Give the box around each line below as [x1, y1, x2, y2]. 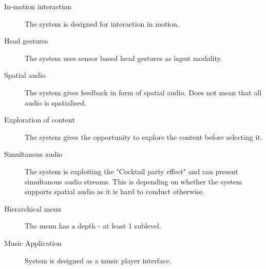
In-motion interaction [4, 1, 71, 11]
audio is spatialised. [25, 97, 87, 108]
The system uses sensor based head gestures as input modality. [25, 52, 222, 63]
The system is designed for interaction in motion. [25, 18, 179, 29]
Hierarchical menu [4, 203, 61, 214]
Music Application [4, 237, 62, 248]
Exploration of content [4, 114, 75, 125]
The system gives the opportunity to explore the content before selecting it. [25, 131, 262, 142]
